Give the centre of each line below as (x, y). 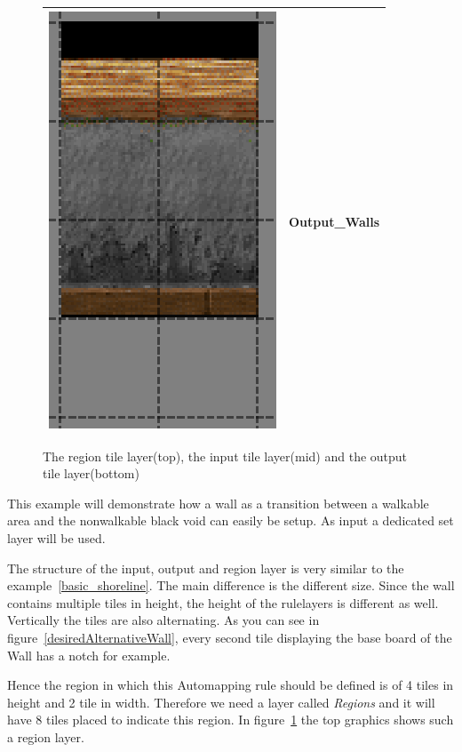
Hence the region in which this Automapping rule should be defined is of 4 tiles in (231, 685)
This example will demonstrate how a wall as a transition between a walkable (218, 503)
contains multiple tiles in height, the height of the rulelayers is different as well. (223, 602)
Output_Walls (335, 221)
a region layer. (46, 736)
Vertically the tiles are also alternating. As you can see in (163, 620)
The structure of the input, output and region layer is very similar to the (206, 568)
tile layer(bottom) (91, 473)
